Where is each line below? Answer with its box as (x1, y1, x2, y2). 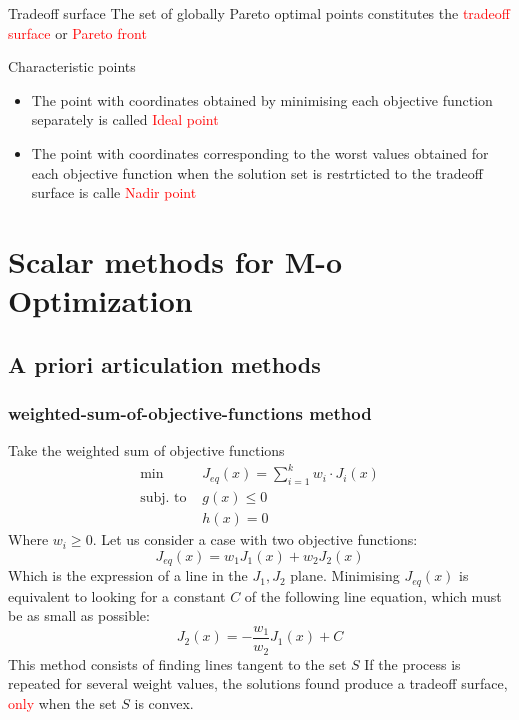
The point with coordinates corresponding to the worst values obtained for (31, 142, 489, 163)
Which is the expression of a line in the (8, 565, 248, 586)
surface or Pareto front (8, 22, 147, 43)
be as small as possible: (8, 605, 150, 626)
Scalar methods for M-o (8, 240, 343, 281)
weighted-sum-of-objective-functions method (8, 401, 372, 426)
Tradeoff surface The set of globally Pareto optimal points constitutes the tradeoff (8, 3, 511, 23)
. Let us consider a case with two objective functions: (92, 529, 418, 550)
